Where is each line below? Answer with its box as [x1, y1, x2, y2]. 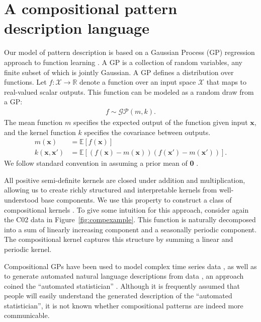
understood [4, 194, 39, 205]
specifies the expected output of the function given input [73, 116, 248, 127]
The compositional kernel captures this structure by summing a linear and [4, 234, 233, 244]
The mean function [4, 116, 63, 127]
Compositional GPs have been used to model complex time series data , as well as [4, 261, 257, 271]
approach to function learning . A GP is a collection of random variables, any [4, 56, 242, 67]
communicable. [4, 310, 50, 320]
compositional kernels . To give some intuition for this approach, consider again [4, 204, 249, 215]
